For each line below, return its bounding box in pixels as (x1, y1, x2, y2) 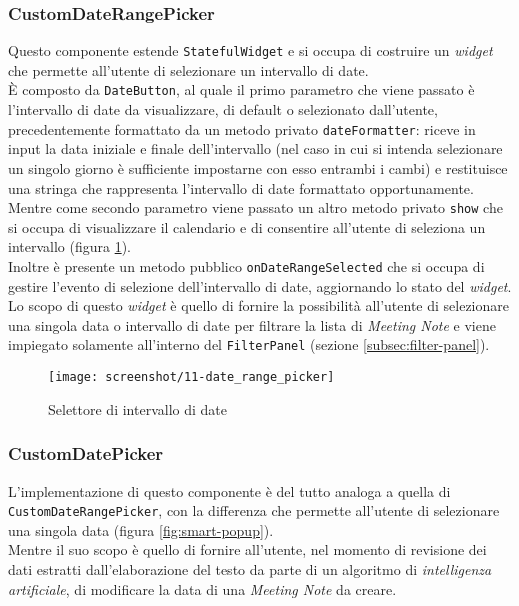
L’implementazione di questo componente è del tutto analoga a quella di (8, 480, 451, 501)
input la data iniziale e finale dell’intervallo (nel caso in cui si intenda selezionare (8, 138, 503, 159)
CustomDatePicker (8, 441, 164, 466)
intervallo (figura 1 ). (8, 236, 131, 257)
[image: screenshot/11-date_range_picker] (48, 370, 335, 385)
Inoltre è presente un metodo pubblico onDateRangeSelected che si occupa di (8, 256, 485, 276)
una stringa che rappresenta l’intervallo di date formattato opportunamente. (8, 177, 474, 198)
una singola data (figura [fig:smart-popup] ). (8, 519, 274, 540)
